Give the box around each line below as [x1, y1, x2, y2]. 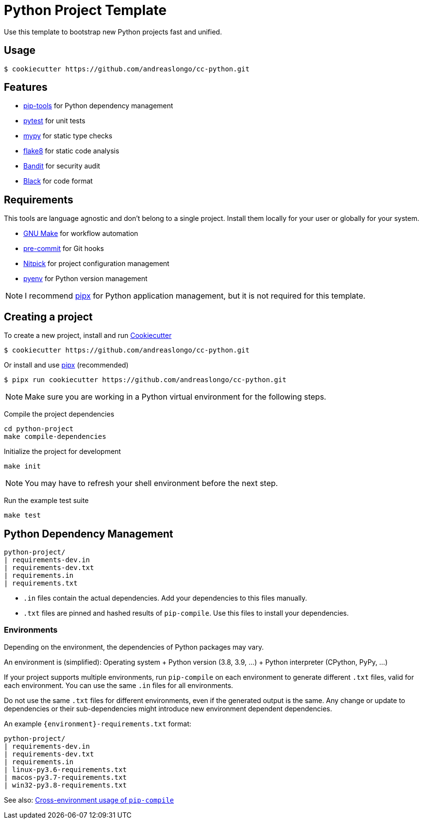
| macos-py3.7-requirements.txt [4, 773, 127, 781]
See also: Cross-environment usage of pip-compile [4, 795, 174, 804]
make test [4, 511, 41, 520]
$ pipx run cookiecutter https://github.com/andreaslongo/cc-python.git [4, 376, 287, 384]
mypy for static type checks [23, 132, 113, 140]
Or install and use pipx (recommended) [4, 361, 129, 370]
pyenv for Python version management [23, 274, 148, 283]
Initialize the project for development [4, 447, 121, 456]
